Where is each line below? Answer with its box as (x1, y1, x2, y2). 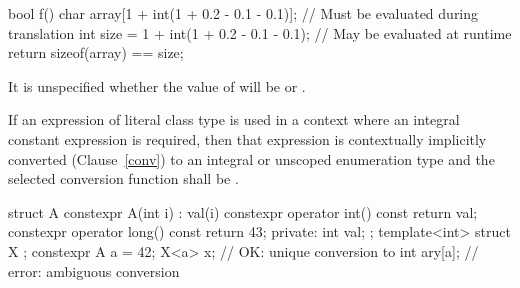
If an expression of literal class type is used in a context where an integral (8, 109, 460, 130)
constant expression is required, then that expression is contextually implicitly (8, 128, 487, 149)
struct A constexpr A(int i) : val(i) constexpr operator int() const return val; (8, 201, 478, 222)
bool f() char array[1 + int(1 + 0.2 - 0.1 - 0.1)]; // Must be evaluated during (8, 3, 479, 23)
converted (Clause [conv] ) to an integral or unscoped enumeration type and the (8, 148, 495, 169)
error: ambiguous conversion (8, 260, 180, 281)
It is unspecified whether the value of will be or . (8, 75, 306, 96)
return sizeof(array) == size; (8, 42, 184, 63)
